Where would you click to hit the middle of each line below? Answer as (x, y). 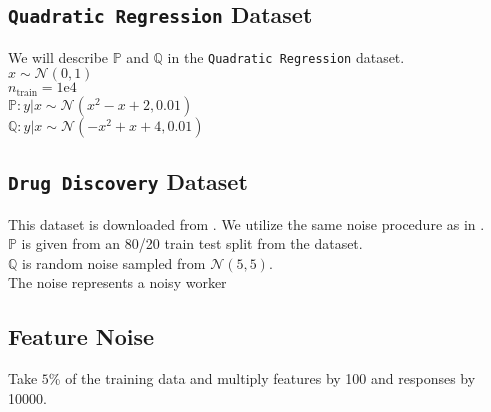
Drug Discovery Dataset (128, 181)
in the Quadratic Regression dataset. (286, 56)
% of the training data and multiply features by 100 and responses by (262, 378)
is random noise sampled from (114, 262)
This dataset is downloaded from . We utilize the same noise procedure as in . (246, 223)
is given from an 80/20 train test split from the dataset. (192, 243)
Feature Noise (81, 336)
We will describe (58, 56)
